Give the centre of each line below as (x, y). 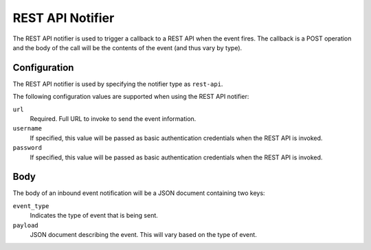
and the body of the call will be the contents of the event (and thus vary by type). (127, 47)
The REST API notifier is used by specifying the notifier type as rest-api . (118, 84)
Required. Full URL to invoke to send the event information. (113, 119)
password (27, 148)
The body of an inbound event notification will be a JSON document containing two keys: (139, 193)
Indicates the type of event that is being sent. (94, 216)
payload (26, 225)
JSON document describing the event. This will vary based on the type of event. (143, 235)
